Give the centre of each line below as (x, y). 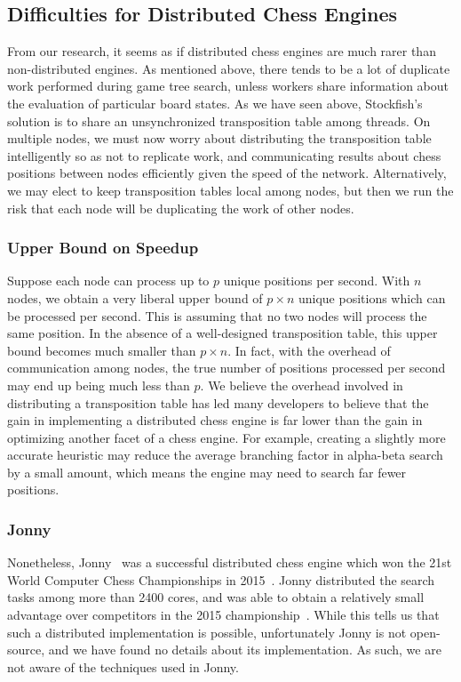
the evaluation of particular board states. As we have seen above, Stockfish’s (215, 103)
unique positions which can (372, 297)
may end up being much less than (99, 385)
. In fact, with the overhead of (309, 350)
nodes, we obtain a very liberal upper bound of (135, 297)
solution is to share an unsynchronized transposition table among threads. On (219, 120)
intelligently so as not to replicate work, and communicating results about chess (224, 155)
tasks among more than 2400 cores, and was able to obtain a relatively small (216, 597)
